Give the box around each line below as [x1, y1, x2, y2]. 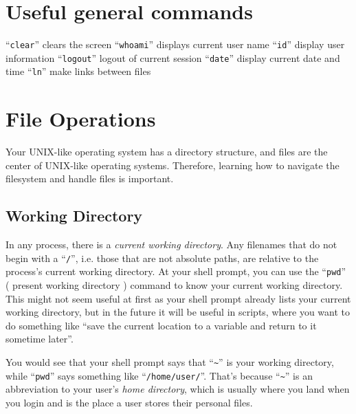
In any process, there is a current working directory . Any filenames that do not [5, 237, 337, 252]
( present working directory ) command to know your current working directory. [5, 278, 343, 292]
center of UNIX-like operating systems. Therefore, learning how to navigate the [5, 157, 340, 172]
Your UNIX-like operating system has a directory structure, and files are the [5, 144, 328, 159]
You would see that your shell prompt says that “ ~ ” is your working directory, [5, 355, 334, 369]
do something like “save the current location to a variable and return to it [5, 318, 317, 332]
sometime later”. [5, 331, 74, 346]
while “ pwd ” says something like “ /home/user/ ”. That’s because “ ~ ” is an [5, 368, 313, 382]
